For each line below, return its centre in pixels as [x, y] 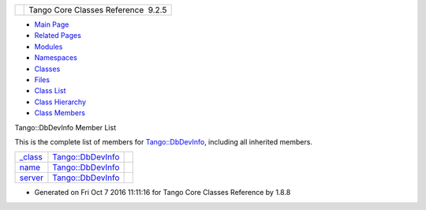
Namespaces [56, 58]
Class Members [60, 113]
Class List [50, 91]
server [31, 178]
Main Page [52, 24]
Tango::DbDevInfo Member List [65, 127]
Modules [49, 47]
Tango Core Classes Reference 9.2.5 [98, 10]
